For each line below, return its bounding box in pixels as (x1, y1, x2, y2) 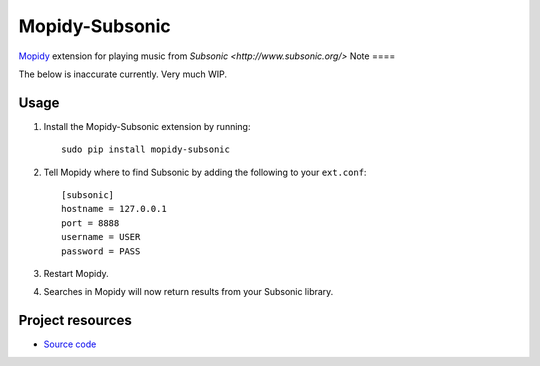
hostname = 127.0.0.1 (61, 203, 167, 215)
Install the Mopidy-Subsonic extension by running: (43, 120, 251, 132)
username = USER (61, 231, 141, 243)
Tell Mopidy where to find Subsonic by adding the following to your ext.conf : (43, 166, 367, 178)
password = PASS (61, 245, 141, 257)
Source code (43, 338, 97, 350)
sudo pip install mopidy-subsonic (61, 144, 230, 155)
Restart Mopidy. (43, 267, 109, 279)
